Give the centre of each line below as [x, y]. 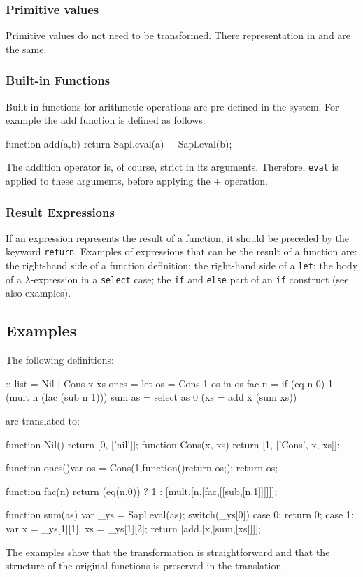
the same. [26, 49]
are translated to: [43, 421]
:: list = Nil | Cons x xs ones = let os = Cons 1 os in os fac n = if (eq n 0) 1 [169, 383]
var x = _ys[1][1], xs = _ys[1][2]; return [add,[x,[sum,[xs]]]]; [133, 528]
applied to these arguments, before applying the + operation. [137, 181]
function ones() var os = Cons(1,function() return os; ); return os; [142, 468]
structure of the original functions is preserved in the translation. [145, 565]
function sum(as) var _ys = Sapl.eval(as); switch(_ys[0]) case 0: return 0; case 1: [180, 514]
